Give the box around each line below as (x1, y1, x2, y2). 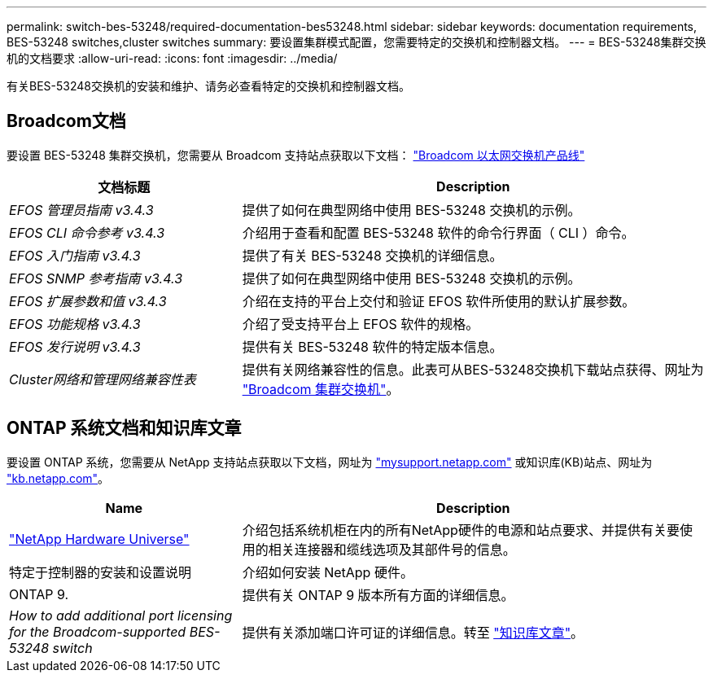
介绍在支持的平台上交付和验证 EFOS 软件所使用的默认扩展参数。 (242, 292, 636, 309)
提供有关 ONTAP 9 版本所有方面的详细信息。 (242, 586, 514, 603)
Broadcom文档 (7, 111, 126, 132)
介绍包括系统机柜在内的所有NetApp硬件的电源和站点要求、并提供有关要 (242, 521, 680, 538)
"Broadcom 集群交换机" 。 (242, 380, 400, 397)
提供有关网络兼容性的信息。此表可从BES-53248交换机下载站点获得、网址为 (242, 361, 704, 378)
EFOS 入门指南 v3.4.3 (9, 247, 141, 264)
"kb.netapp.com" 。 (7, 471, 110, 485)
